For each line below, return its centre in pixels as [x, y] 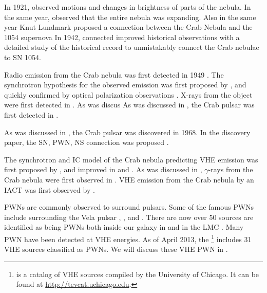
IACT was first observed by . [50, 189]
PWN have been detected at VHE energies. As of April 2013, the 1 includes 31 [128, 238]
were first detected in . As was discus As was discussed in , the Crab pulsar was [129, 105]
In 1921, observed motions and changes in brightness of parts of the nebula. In [128, 7]
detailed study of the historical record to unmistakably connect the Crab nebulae [132, 47]
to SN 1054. [23, 57]
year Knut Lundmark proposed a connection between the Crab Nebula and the [128, 27]
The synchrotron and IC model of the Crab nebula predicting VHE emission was [131, 159]
